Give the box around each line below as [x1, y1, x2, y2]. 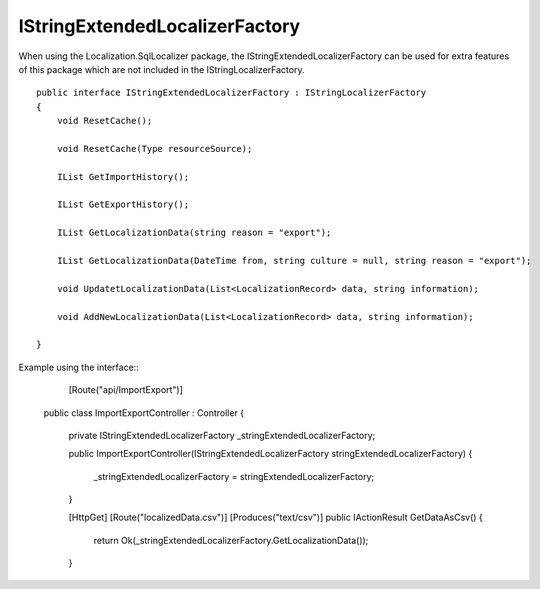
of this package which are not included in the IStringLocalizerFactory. [18, 63, 305, 75]
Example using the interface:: [18, 361, 139, 373]
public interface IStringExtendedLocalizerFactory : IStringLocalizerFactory [36, 87, 427, 99]
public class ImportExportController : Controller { [43, 406, 245, 419]
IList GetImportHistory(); [56, 171, 190, 182]
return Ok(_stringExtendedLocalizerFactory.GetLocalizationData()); [93, 534, 369, 546]
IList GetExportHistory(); [56, 199, 190, 210]
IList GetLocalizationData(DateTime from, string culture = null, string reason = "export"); [56, 255, 532, 267]
